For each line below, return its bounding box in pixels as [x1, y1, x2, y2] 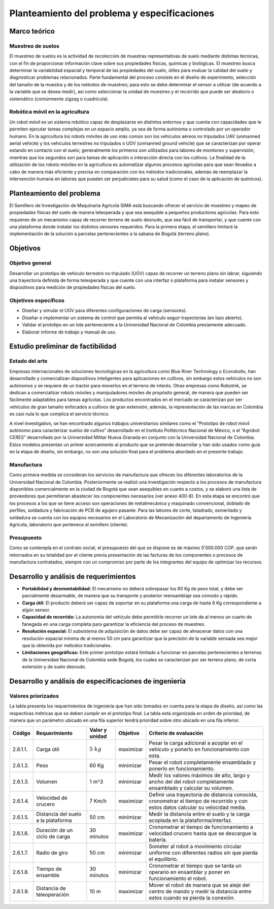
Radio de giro [36, 849, 68, 856]
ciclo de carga [36, 833, 71, 840]
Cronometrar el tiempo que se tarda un [149, 862, 242, 869]
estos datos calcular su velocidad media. [149, 804, 247, 811]
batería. [149, 836, 167, 844]
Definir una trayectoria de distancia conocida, [149, 791, 258, 798]
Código [12, 730, 30, 737]
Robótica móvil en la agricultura [9, 108, 89, 115]
